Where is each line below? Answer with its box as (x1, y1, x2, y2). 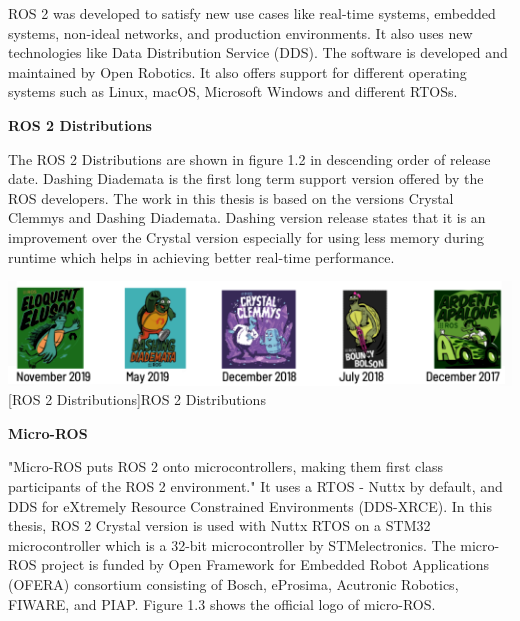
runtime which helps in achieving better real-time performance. (8, 246, 395, 267)
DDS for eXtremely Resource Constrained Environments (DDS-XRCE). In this (8, 495, 492, 516)
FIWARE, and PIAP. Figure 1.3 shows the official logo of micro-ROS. (8, 593, 436, 614)
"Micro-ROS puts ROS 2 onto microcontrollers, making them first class (8, 456, 444, 477)
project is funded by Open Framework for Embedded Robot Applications (41, 554, 490, 575)
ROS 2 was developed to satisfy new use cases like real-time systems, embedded (8, 3, 496, 23)
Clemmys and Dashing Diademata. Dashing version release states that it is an (8, 207, 486, 228)
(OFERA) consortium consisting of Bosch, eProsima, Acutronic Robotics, (8, 573, 459, 594)
